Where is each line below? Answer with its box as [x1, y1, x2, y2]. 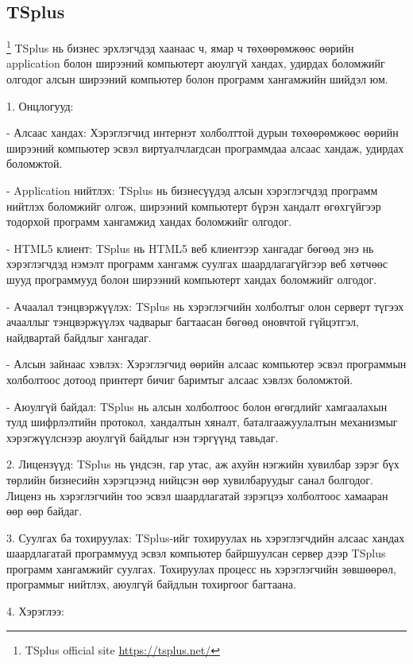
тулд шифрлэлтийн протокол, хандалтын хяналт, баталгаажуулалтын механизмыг [6, 414, 398, 430]
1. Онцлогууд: [6, 97, 74, 114]
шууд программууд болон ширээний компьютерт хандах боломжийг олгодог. [6, 270, 377, 287]
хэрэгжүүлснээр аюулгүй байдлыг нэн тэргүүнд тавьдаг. [6, 429, 279, 445]
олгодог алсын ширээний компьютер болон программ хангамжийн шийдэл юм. [6, 71, 388, 87]
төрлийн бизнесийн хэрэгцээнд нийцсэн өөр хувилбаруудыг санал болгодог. [6, 471, 374, 487]
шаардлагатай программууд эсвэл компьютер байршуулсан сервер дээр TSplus [6, 545, 386, 561]
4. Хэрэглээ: [6, 603, 64, 619]
